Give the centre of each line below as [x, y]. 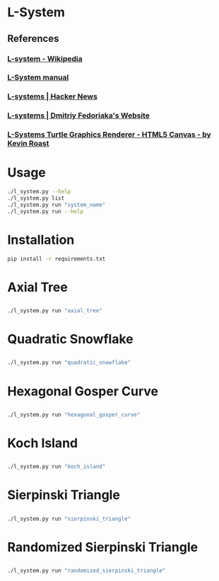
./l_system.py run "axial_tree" [55, 311]
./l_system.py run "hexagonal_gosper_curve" [74, 414]
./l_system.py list [36, 198]
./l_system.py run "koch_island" [57, 467]
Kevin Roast [28, 144]
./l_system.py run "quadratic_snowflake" [69, 363]
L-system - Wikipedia [45, 59]
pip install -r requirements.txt [57, 259]
